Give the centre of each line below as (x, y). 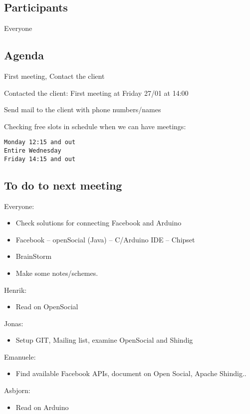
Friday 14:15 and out (40, 159)
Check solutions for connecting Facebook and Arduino (99, 223)
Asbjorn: (17, 390)
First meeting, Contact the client (54, 76)
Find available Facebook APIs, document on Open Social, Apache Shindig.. (131, 373)
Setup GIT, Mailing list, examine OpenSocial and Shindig (104, 340)
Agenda (24, 55)
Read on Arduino (42, 407)
